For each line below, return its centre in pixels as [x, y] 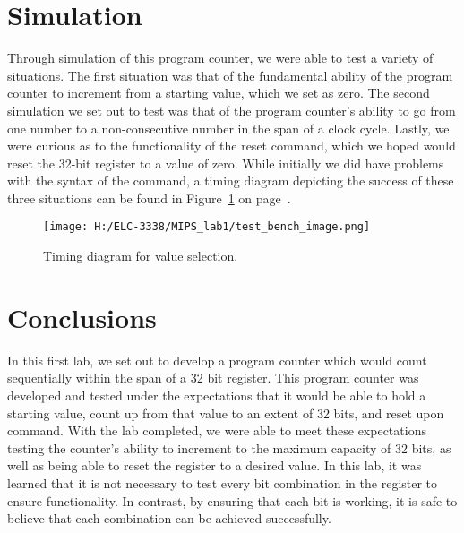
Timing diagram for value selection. [141, 256]
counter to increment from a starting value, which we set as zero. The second [219, 93]
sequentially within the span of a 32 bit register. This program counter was [213, 378]
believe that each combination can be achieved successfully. [169, 518]
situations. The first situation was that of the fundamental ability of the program [230, 75]
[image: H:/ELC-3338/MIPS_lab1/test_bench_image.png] [207, 227]
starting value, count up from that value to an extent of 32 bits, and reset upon [226, 413]
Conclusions [82, 317]
